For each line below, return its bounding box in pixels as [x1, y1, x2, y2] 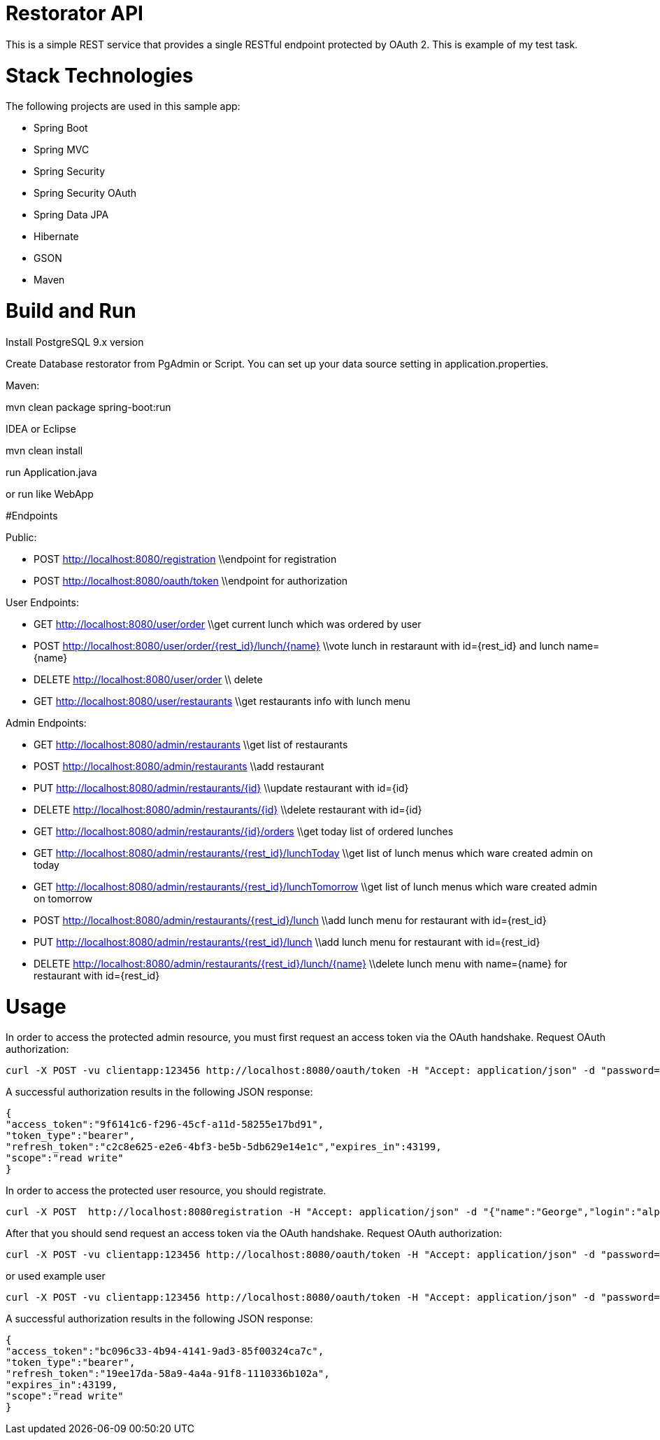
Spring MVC [34, 144, 89, 156]
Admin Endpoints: [6, 716, 87, 729]
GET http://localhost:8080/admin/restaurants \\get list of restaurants [34, 738, 348, 750]
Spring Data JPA [34, 209, 109, 221]
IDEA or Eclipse [6, 422, 76, 435]
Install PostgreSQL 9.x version [6, 335, 144, 348]
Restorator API [6, 1, 143, 25]
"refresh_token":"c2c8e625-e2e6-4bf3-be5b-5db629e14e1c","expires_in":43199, [6, 1141, 442, 1153]
